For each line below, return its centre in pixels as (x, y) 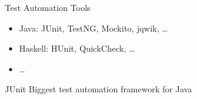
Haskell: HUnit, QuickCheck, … (77, 48)
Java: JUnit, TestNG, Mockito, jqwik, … (93, 28)
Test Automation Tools (48, 7)
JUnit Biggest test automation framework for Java (98, 89)
